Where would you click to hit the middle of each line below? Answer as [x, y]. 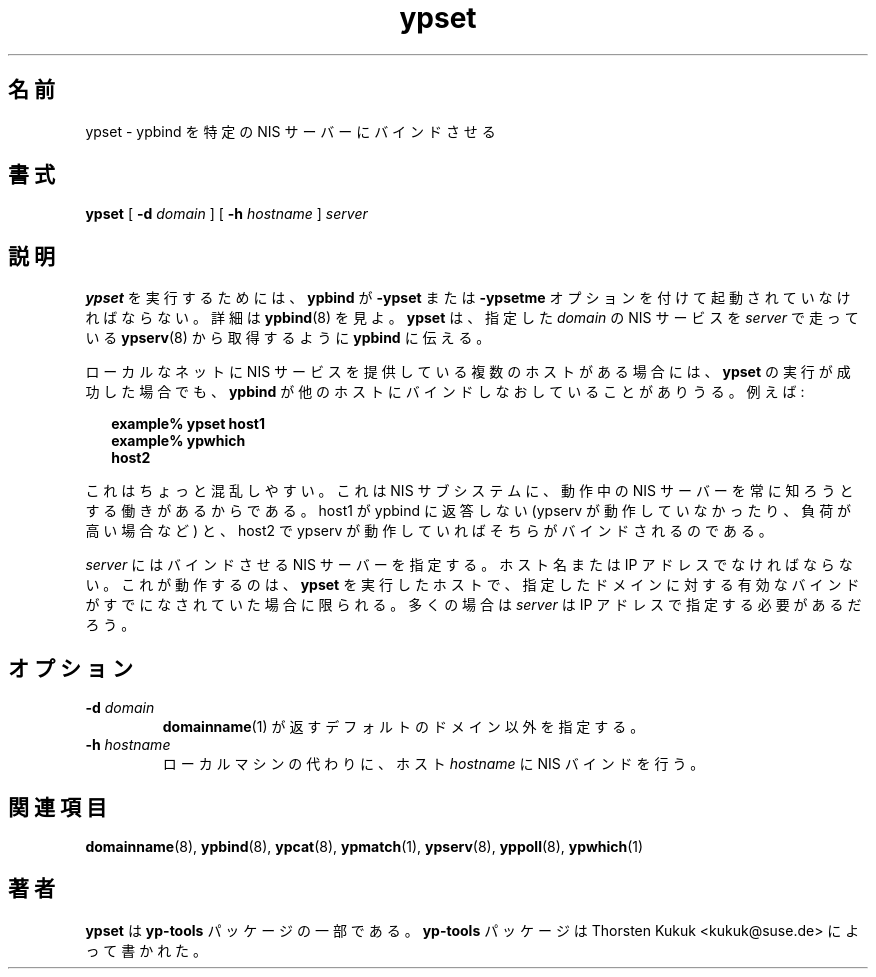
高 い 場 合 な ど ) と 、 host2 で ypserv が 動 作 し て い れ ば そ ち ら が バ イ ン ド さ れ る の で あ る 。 [429, 531]
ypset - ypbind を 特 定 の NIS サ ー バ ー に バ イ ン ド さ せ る [290, 131]
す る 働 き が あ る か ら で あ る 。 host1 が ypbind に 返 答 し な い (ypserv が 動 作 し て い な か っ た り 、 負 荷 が [468, 511]
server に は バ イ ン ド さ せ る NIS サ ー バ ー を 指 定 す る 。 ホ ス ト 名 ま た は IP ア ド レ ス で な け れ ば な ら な [469, 565]
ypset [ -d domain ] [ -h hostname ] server [226, 214]
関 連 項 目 [57, 807]
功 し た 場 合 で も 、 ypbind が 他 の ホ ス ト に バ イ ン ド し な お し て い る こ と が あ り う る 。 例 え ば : [445, 392]
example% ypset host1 [188, 424]
